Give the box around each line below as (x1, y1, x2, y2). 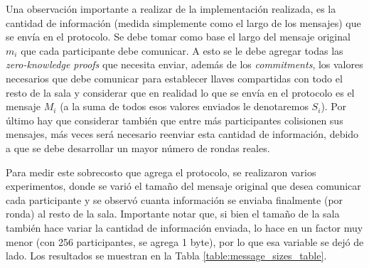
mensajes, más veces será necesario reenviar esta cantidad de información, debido (6, 127, 359, 141)
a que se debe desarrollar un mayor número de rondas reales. (6, 140, 270, 155)
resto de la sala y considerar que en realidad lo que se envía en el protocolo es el (6, 85, 355, 100)
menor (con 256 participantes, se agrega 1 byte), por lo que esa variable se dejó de (6, 234, 364, 249)
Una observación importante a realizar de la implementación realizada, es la (6, 1, 336, 16)
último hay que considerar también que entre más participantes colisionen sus (6, 112, 343, 127)
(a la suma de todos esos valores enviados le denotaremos (60, 99, 309, 114)
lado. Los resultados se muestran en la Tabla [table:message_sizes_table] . (6, 248, 327, 263)
